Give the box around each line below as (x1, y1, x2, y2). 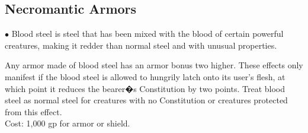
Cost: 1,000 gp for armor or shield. (5, 117, 130, 129)
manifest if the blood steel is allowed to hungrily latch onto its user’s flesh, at (5, 70, 285, 83)
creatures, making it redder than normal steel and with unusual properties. (5, 39, 277, 51)
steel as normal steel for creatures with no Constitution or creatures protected (5, 94, 288, 106)
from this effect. (5, 105, 62, 118)
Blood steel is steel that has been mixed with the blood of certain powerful (11, 27, 284, 40)
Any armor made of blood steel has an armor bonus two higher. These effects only (5, 59, 303, 71)
